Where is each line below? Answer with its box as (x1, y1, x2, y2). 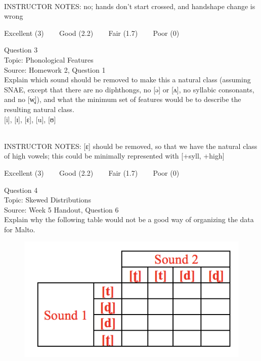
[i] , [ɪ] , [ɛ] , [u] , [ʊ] (4, 114, 56, 124)
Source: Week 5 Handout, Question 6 (4, 204, 119, 215)
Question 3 (4, 44, 38, 55)
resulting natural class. (4, 104, 74, 114)
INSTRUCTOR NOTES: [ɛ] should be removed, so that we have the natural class (4, 140, 257, 151)
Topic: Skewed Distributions (4, 194, 91, 205)
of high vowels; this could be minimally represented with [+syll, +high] (4, 150, 225, 161)
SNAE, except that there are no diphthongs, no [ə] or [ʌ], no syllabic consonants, (4, 84, 254, 94)
